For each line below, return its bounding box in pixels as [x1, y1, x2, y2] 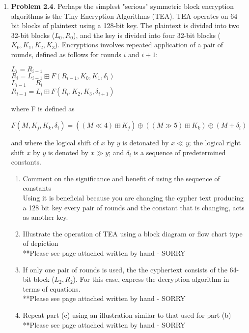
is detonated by [122, 137, 169, 148]
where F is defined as [11, 103, 75, 114]
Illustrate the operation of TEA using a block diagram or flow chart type [23, 228, 243, 238]
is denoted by [48, 147, 88, 157]
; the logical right [189, 137, 241, 148]
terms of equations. [23, 283, 81, 294]
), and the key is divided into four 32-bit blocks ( [73, 30, 221, 40]
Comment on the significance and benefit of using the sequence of [23, 173, 220, 183]
